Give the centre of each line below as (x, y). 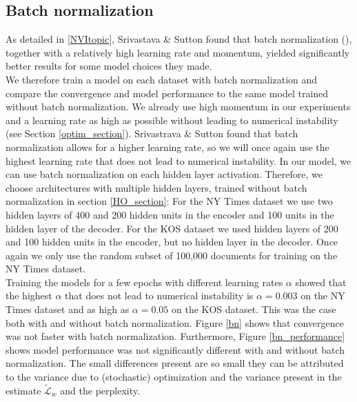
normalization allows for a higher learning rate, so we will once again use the (167, 147)
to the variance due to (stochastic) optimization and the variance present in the (174, 377)
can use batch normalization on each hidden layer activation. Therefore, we (164, 174)
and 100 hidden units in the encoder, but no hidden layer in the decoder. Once (172, 242)
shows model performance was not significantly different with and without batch (175, 349)
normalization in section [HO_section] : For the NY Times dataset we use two (169, 201)
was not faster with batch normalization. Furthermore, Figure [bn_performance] (175, 336)
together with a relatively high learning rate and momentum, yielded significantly (178, 52)
